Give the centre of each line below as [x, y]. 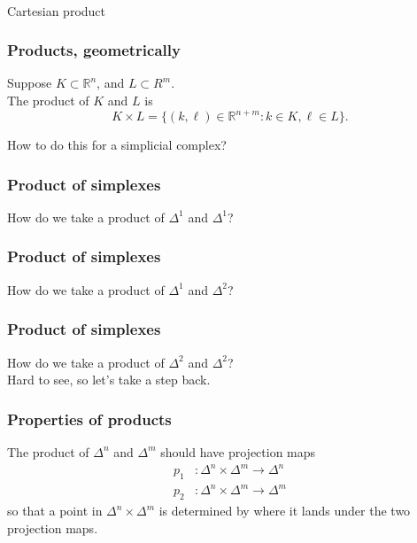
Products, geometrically [94, 50]
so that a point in [55, 511]
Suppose [30, 83]
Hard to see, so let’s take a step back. [109, 380]
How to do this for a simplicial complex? [117, 145]
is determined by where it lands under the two [285, 511]
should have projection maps [238, 451]
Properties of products [89, 419]
